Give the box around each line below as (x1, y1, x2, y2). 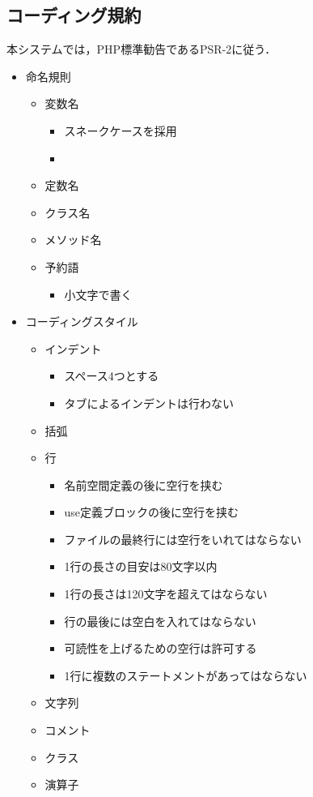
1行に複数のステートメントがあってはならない (64, 666, 307, 683)
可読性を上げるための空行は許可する (64, 640, 257, 657)
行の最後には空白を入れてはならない (64, 612, 256, 629)
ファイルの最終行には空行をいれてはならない (64, 530, 302, 547)
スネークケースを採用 (64, 122, 177, 139)
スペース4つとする (64, 367, 159, 384)
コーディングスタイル (25, 313, 138, 330)
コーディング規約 (6, 2, 142, 28)
